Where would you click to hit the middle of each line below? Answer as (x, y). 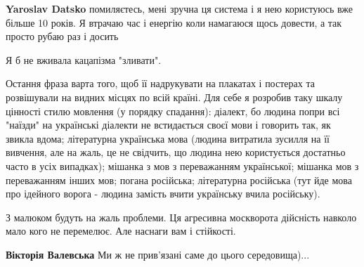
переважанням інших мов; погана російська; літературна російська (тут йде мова (179, 180)
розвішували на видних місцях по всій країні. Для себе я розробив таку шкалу (174, 97)
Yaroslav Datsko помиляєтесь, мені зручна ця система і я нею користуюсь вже (180, 8)
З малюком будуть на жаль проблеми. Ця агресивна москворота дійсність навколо (181, 217)
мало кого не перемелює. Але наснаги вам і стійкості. (121, 231)
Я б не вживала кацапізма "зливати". (84, 59)
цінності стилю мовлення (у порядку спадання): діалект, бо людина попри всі (173, 111)
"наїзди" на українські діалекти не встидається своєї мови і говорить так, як (168, 125)
